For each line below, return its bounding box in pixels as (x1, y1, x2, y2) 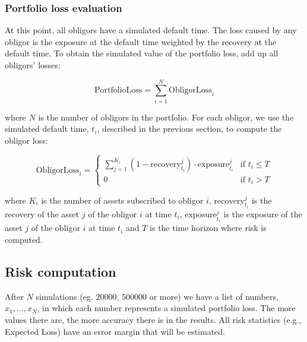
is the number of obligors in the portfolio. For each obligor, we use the (38, 110, 294, 123)
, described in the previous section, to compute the (97, 122, 282, 135)
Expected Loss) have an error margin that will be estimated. (5, 325, 225, 337)
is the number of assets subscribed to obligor (41, 194, 204, 206)
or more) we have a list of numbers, (149, 290, 278, 302)
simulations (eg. (36, 290, 93, 302)
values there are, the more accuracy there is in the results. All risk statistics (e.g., (5, 313, 302, 325)
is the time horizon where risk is (150, 221, 267, 234)
